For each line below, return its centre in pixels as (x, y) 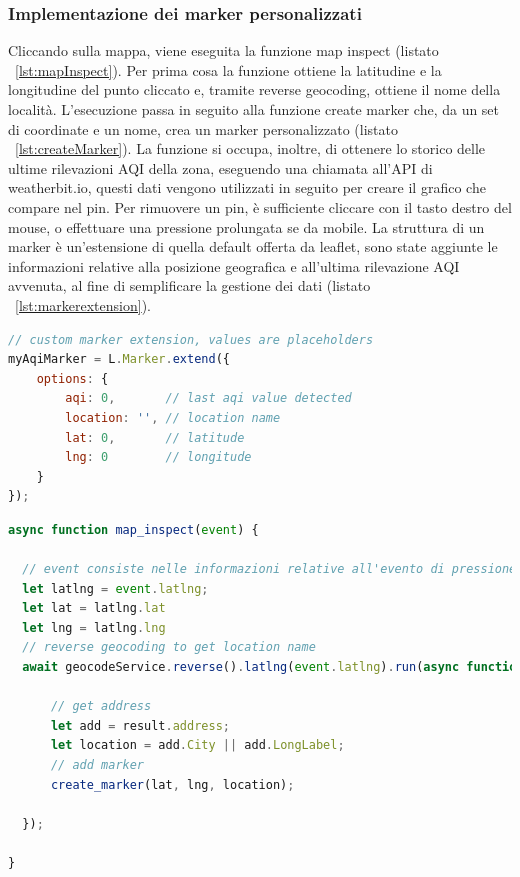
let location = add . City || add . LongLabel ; (197, 745)
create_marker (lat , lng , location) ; (172, 784)
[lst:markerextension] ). (83, 304)
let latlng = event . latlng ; (115, 588)
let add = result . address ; (140, 725)
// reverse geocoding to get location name (169, 647)
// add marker (97, 765)
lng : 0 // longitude (158, 457)
